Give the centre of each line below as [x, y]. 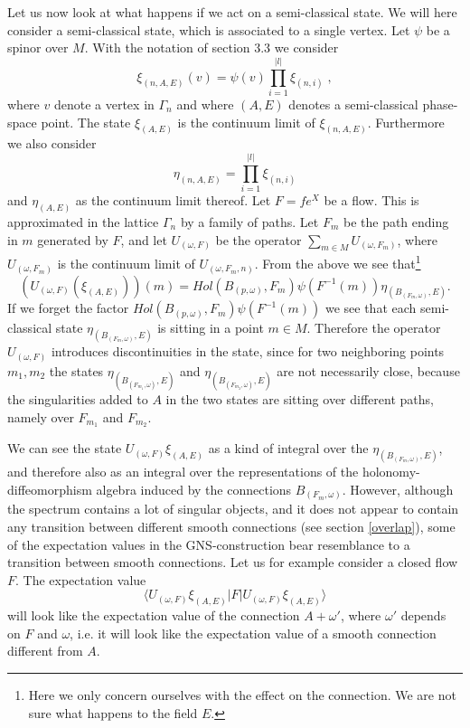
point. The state [86, 122]
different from [45, 651]
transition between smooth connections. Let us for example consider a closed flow [233, 562]
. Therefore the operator [374, 328]
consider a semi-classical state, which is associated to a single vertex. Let [209, 29]
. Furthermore [406, 122]
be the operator [258, 239]
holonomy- [391, 472]
